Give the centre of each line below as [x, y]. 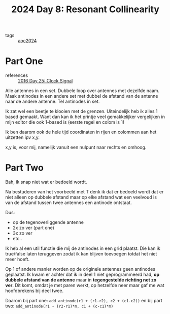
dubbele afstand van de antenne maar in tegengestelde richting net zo [81, 280]
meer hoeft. [17, 259]
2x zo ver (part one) [33, 228]
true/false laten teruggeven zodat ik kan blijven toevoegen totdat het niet [81, 254]
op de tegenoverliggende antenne [48, 222]
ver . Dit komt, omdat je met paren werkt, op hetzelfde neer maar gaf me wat [85, 286]
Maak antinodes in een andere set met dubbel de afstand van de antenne [82, 96]
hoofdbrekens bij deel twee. [35, 291]
